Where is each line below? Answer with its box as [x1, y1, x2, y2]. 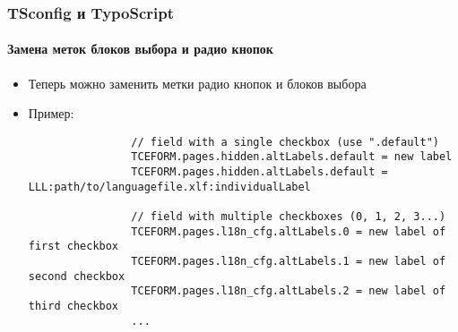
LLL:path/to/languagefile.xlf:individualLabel [28, 180, 311, 193]
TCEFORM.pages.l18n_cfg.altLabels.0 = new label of [131, 225, 446, 238]
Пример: [28, 104, 74, 123]
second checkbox [28, 269, 125, 283]
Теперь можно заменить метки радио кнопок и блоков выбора [28, 73, 367, 92]
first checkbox [28, 240, 119, 253]
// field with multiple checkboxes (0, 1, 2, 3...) [131, 210, 446, 224]
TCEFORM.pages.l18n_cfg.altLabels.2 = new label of [131, 285, 446, 298]
